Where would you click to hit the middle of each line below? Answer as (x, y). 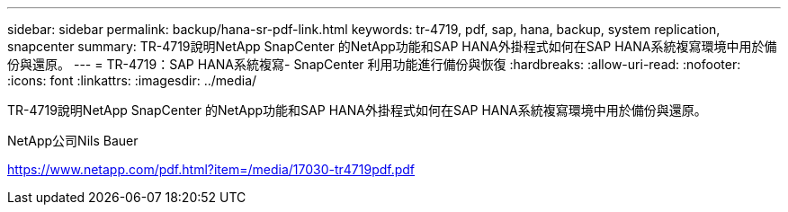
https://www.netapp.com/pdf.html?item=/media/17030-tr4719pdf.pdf (211, 169)
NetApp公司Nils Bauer (73, 141)
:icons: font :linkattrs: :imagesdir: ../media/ (132, 80)
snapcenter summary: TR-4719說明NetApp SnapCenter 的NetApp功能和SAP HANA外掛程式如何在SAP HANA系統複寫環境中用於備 (392, 46)
